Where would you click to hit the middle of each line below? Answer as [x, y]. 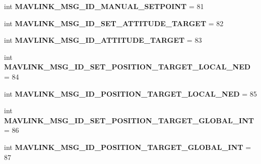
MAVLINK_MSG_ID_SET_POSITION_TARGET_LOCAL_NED [127, 67]
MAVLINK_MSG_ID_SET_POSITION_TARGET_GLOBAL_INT [129, 120]
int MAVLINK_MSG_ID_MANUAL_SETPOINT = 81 [104, 6]
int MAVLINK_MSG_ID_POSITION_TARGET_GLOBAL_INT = [128, 147]
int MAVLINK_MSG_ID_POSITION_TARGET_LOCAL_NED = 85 [130, 93]
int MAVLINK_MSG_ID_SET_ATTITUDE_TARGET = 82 [114, 23]
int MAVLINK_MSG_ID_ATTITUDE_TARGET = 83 [103, 40]
